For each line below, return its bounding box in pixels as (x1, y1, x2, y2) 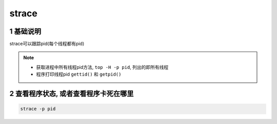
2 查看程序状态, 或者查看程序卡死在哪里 (9, 89, 134, 98)
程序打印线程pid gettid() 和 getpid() (36, 71, 122, 78)
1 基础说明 (9, 27, 42, 36)
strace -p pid (20, 106, 56, 112)
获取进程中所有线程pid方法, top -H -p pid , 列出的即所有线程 (36, 64, 169, 70)
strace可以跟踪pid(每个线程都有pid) (9, 41, 85, 47)
